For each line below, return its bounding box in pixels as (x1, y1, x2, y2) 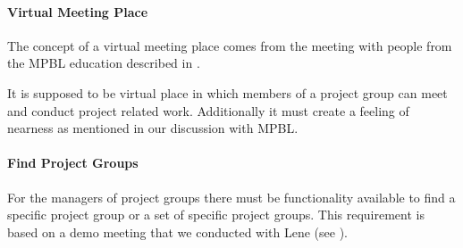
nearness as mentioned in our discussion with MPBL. (7, 119, 299, 137)
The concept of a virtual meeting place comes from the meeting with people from (7, 36, 452, 54)
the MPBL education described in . (7, 54, 200, 72)
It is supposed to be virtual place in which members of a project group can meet (7, 83, 448, 102)
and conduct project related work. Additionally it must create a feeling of (7, 101, 409, 120)
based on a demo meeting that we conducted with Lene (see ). (7, 222, 349, 241)
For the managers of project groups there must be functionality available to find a (7, 187, 456, 206)
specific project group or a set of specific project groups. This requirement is (7, 205, 425, 224)
